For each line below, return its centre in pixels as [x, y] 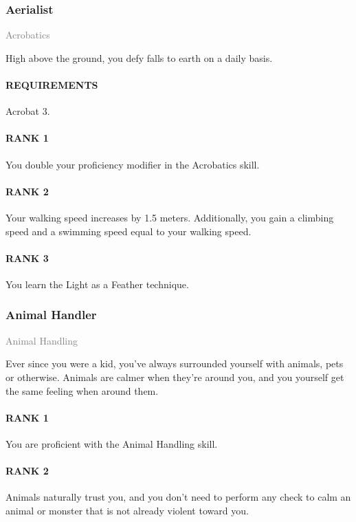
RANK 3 [27, 258]
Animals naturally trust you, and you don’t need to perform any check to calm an [178, 497]
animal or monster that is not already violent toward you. [127, 510]
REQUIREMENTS [52, 85]
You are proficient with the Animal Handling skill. [112, 443]
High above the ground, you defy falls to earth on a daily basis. [139, 57]
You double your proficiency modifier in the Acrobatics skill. [133, 164]
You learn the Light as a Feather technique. [97, 284]
